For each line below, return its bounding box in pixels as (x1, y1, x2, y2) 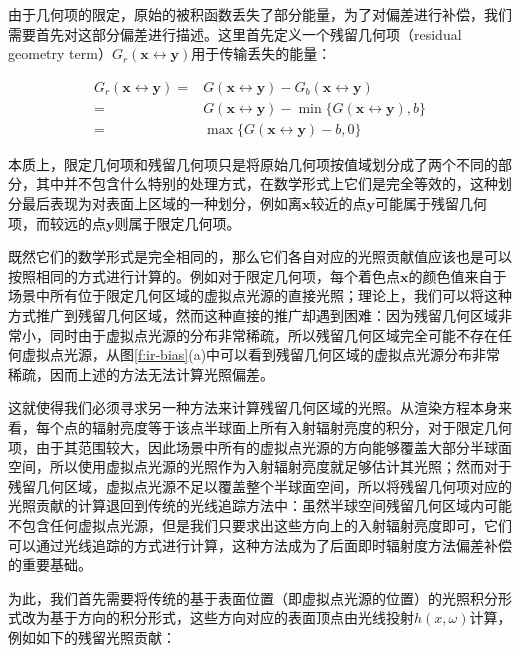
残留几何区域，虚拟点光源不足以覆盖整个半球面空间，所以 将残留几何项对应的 (8, 475, 512, 496)
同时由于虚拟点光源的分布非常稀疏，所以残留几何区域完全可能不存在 (49, 324, 498, 345)
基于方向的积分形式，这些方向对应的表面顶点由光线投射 (49, 607, 414, 628)
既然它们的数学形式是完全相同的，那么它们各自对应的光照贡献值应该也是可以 (8, 246, 512, 267)
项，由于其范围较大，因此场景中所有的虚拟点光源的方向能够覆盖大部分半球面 (8, 436, 512, 457)
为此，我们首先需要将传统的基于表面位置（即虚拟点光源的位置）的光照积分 (8, 587, 498, 608)
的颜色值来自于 (408, 265, 507, 286)
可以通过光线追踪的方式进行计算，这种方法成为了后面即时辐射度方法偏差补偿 (8, 534, 512, 555)
